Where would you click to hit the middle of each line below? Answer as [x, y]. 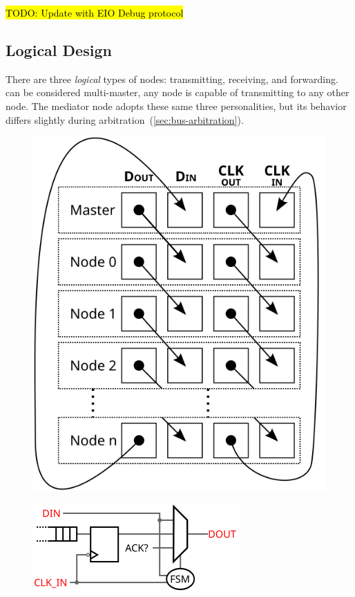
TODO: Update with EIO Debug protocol [95, 12]
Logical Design [59, 49]
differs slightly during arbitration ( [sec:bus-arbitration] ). [125, 119]
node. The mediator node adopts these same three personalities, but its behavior [176, 105]
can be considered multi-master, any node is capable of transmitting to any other [177, 92]
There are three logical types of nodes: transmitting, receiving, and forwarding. [172, 79]
